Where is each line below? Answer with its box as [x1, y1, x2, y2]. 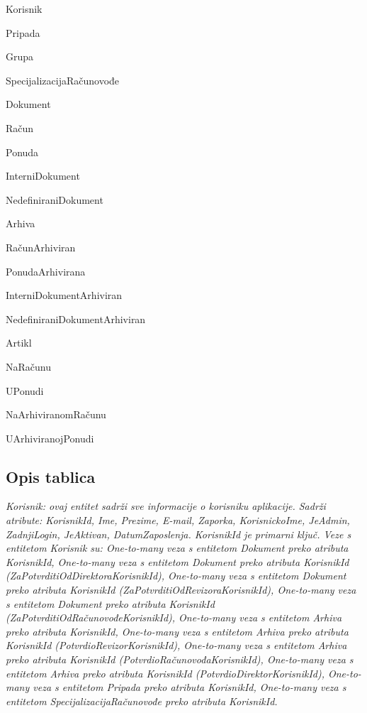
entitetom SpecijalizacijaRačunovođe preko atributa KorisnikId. [6, 693, 278, 708]
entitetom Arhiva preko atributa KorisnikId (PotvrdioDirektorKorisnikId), [6, 665, 324, 680]
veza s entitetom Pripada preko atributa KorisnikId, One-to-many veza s [33, 680, 346, 695]
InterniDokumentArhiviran [6, 288, 123, 303]
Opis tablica [6, 465, 96, 487]
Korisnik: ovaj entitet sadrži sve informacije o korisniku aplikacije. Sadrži [6, 499, 326, 513]
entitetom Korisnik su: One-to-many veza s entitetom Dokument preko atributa [6, 540, 349, 555]
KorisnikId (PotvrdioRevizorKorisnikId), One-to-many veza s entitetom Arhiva [6, 638, 347, 653]
